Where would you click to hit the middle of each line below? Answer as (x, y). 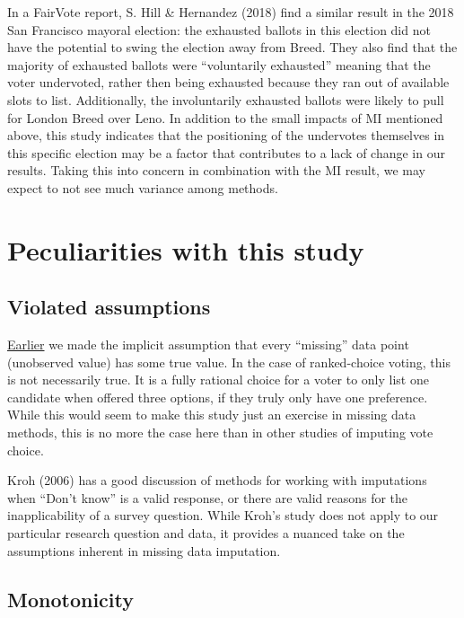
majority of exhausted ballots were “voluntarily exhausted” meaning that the (219, 64)
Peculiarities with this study (186, 249)
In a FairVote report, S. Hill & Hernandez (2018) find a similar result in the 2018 (231, 12)
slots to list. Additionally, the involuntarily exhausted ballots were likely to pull (226, 99)
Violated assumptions (109, 307)
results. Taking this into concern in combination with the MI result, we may (216, 170)
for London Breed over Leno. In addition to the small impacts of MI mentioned (225, 117)
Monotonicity (70, 599)
